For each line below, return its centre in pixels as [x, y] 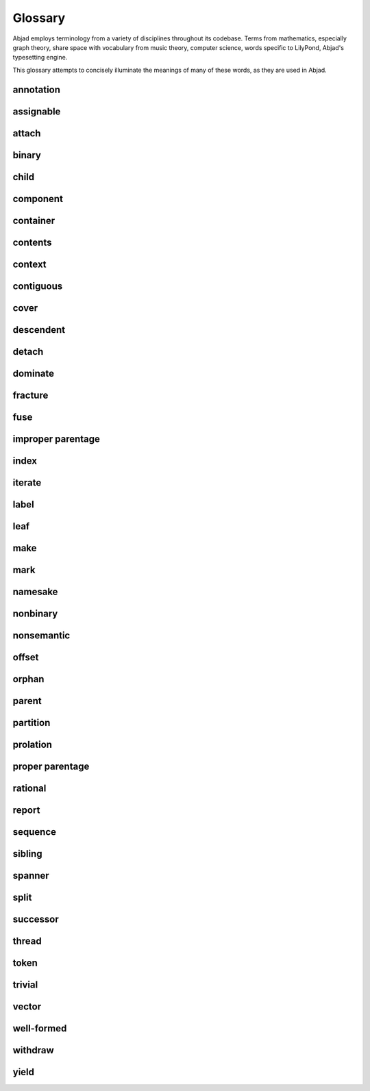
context [30, 264]
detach [28, 352]
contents [32, 242]
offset [26, 657]
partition [32, 723]
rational [29, 789]
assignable [37, 111]
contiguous [38, 286]
